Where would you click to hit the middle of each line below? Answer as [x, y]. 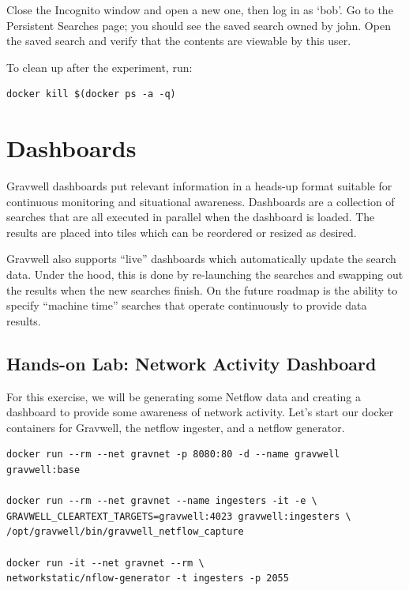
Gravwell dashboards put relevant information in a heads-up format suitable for [199, 186]
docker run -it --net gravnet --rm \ [105, 563]
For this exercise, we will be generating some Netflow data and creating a [184, 396]
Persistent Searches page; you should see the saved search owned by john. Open [199, 25]
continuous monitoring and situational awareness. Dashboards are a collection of [201, 201]
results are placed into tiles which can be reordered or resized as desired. [182, 232]
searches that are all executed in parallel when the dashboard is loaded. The [191, 217]
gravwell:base [43, 470]
